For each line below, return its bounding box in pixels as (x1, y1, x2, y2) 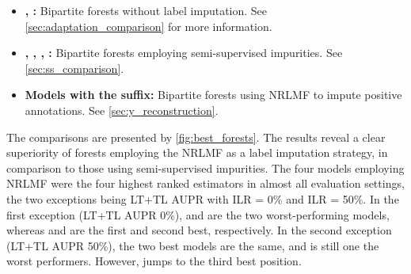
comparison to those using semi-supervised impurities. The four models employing (6, 159, 405, 176)
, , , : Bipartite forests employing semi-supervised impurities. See (25, 44, 343, 61)
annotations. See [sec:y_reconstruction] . (25, 101, 219, 118)
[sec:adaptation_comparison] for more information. (25, 17, 272, 34)
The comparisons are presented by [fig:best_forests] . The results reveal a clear (6, 128, 386, 145)
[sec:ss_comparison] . (25, 59, 124, 76)
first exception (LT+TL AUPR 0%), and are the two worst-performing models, (6, 206, 390, 223)
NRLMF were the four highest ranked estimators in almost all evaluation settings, (6, 175, 405, 192)
